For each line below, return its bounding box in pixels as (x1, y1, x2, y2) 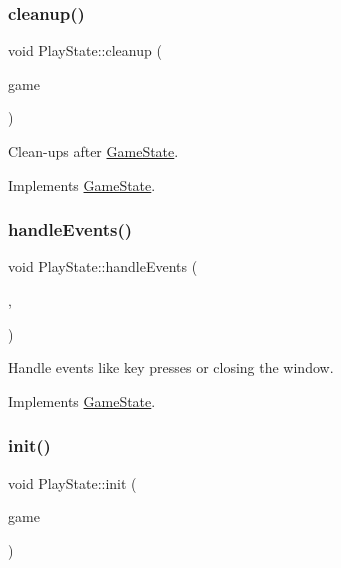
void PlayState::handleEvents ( (8, 256, 198, 277)
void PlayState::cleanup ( (8, 40, 162, 61)
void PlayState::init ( (8, 472, 137, 493)
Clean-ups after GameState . (8, 141, 179, 161)
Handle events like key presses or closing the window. (8, 357, 334, 378)
